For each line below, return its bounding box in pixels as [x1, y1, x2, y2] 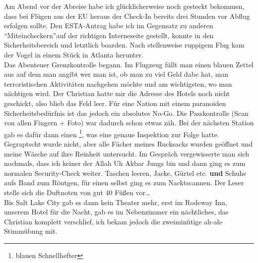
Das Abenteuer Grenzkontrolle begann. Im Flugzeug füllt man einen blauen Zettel [4, 59, 254, 69]
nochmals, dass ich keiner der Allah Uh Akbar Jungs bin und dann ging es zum [4, 158, 246, 168]
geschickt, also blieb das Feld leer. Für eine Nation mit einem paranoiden [4, 98, 226, 108]
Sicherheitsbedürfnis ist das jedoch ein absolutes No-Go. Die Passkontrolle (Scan [4, 107, 249, 118]
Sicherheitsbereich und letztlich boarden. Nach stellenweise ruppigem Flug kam [4, 40, 245, 50]
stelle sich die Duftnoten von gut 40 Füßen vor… [4, 187, 150, 197]
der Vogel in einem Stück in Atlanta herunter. [4, 49, 143, 59]
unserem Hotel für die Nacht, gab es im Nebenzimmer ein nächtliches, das [4, 207, 229, 217]
